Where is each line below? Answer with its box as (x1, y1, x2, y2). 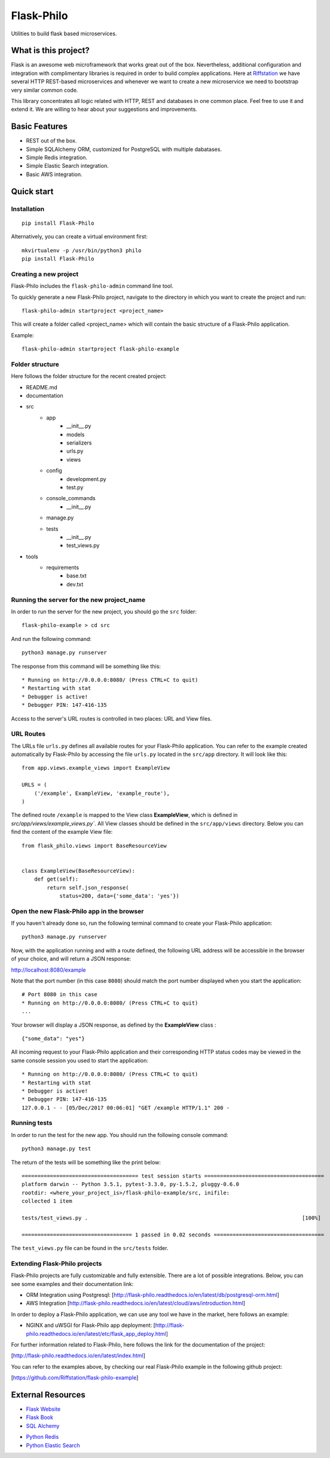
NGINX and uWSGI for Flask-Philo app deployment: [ (26, 1321, 155, 1329)
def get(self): (33, 876, 79, 883)
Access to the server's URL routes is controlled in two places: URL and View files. (11, 715, 212, 722)
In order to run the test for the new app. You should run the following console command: (11, 1131, 228, 1138)
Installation (11, 204, 45, 213)
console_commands (46, 495, 96, 502)
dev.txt (66, 580, 84, 588)
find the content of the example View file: (11, 828, 113, 836)
